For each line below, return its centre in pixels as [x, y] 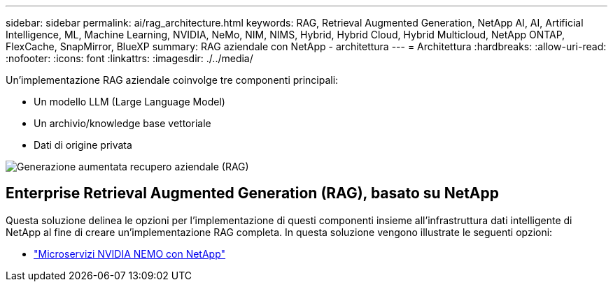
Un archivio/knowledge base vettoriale [122, 123]
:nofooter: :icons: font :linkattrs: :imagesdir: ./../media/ [129, 58]
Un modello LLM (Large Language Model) [129, 102]
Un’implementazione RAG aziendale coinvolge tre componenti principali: [172, 80]
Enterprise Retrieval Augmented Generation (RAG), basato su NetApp [252, 193]
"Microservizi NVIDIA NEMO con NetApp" [130, 253]
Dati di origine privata [83, 145]
